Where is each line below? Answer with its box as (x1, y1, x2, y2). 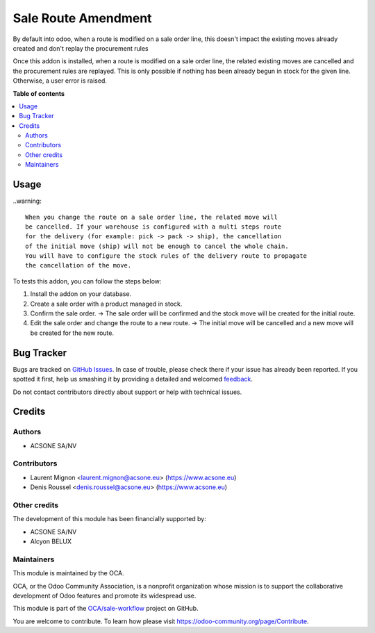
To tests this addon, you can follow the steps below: (12, 277, 162, 285)
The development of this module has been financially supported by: (12, 515, 206, 523)
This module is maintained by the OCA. (12, 569, 124, 577)
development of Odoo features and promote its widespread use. (12, 591, 197, 600)
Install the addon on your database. (30, 290, 132, 298)
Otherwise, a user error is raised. (12, 76, 108, 85)
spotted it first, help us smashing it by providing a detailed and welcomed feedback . (12, 375, 253, 384)
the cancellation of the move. (25, 261, 132, 270)
